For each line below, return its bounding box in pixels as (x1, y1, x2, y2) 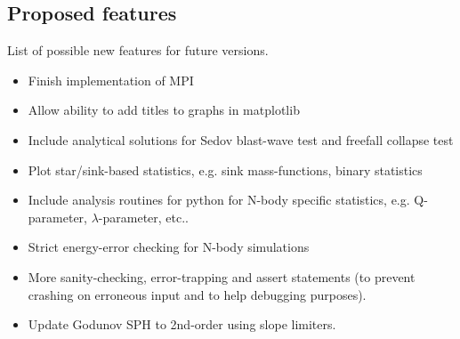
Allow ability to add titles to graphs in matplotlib (28, 101, 300, 119)
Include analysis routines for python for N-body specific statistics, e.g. (28, 190, 410, 209)
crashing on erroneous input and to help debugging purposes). (28, 285, 367, 303)
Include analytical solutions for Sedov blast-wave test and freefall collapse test (28, 130, 454, 149)
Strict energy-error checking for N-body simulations (28, 238, 310, 256)
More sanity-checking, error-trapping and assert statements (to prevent (28, 267, 416, 286)
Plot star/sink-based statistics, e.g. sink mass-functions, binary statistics (28, 160, 423, 179)
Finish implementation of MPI (28, 70, 194, 89)
